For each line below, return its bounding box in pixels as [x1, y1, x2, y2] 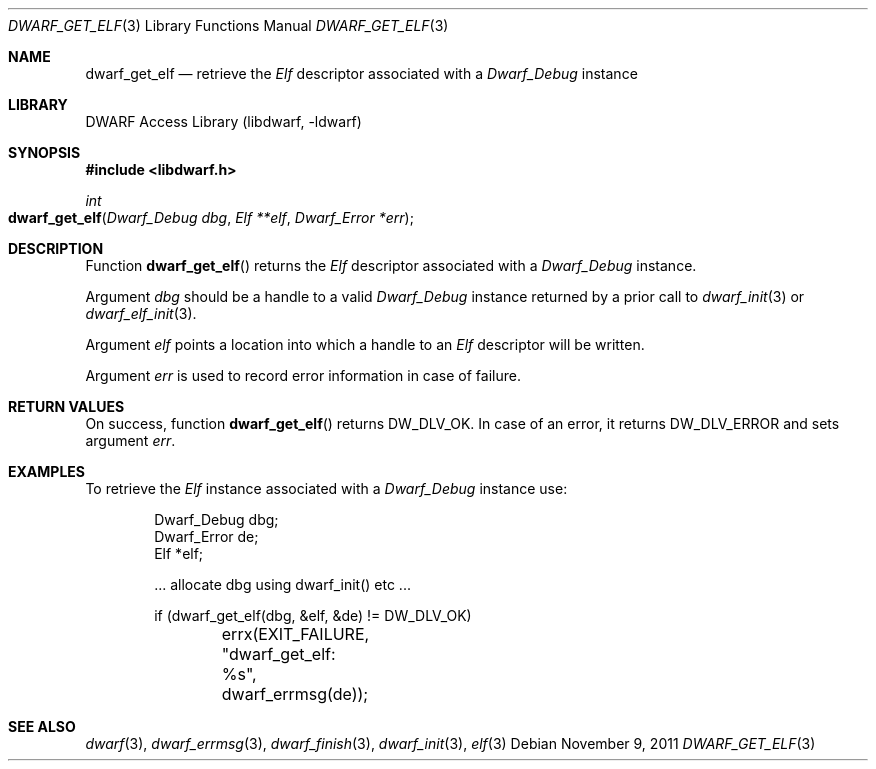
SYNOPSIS [8, 144, 81, 161]
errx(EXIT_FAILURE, [221, 624, 370, 644]
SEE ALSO [8, 718, 76, 735]
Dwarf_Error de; [154, 528, 259, 545]
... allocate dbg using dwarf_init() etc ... [154, 576, 411, 593]
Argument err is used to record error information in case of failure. [85, 367, 521, 384]
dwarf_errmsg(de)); [221, 684, 369, 704]
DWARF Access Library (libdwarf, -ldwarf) [85, 113, 362, 130]
